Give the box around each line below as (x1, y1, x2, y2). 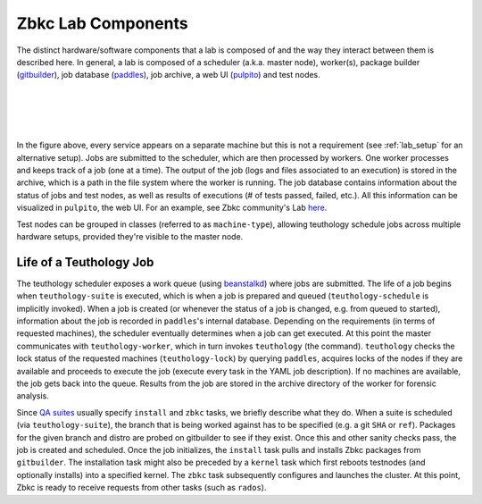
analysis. (16, 391, 49, 401)
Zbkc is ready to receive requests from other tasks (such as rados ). (16, 483, 267, 493)
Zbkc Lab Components (16, 13, 188, 33)
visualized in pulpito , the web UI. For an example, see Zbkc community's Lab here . (16, 202, 328, 214)
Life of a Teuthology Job (16, 255, 154, 270)
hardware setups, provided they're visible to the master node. (16, 231, 244, 242)
